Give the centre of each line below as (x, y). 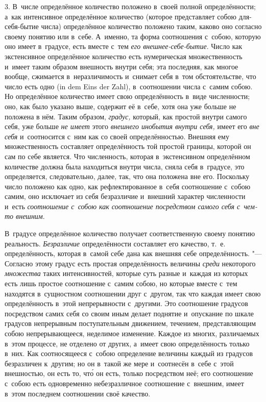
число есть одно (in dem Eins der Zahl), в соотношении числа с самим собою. (129, 86)
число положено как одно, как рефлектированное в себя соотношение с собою (128, 186)
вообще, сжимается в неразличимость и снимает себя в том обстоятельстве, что (130, 76)
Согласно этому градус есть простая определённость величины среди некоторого (130, 263)
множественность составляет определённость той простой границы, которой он (128, 146)
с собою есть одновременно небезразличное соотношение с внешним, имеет (124, 383)
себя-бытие (22, 26)
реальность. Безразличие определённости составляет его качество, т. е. (115, 243)
